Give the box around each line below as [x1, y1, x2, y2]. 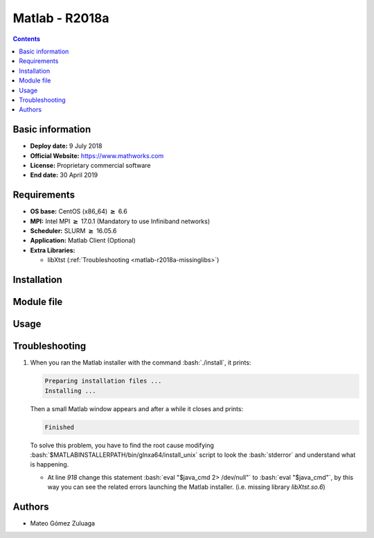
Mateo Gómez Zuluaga [30, 519, 96, 527]
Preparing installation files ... [44, 377, 162, 385]
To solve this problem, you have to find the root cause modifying [30, 441, 215, 449]
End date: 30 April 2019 [30, 171, 98, 180]
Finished [44, 423, 75, 431]
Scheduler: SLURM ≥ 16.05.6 [30, 227, 117, 235]
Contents [12, 35, 41, 43]
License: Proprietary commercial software [30, 161, 151, 169]
